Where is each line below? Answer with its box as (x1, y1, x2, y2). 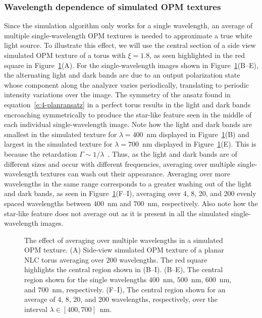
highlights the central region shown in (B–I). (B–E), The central (24, 264, 223, 275)
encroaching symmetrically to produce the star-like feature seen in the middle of (4, 109, 252, 119)
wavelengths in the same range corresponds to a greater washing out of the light (4, 178, 252, 188)
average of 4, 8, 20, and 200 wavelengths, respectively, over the (24, 294, 218, 304)
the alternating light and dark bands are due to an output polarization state (4, 70, 240, 80)
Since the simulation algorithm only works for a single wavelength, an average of (4, 20, 253, 31)
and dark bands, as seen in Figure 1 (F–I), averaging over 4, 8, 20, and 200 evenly (4, 188, 256, 199)
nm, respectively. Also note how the (147, 198, 258, 208)
